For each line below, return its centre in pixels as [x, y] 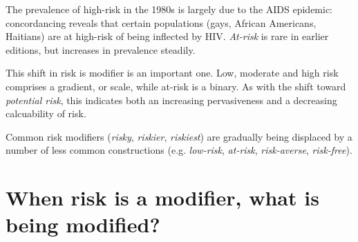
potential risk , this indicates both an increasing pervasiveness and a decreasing [171, 100]
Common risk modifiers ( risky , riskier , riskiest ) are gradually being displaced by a [179, 136]
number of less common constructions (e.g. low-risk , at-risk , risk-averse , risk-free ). [179, 150]
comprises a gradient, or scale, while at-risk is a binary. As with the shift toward [176, 86]
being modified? [83, 224]
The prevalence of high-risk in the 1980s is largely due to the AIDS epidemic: [169, 9]
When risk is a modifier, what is [162, 198]
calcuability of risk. [46, 113]
